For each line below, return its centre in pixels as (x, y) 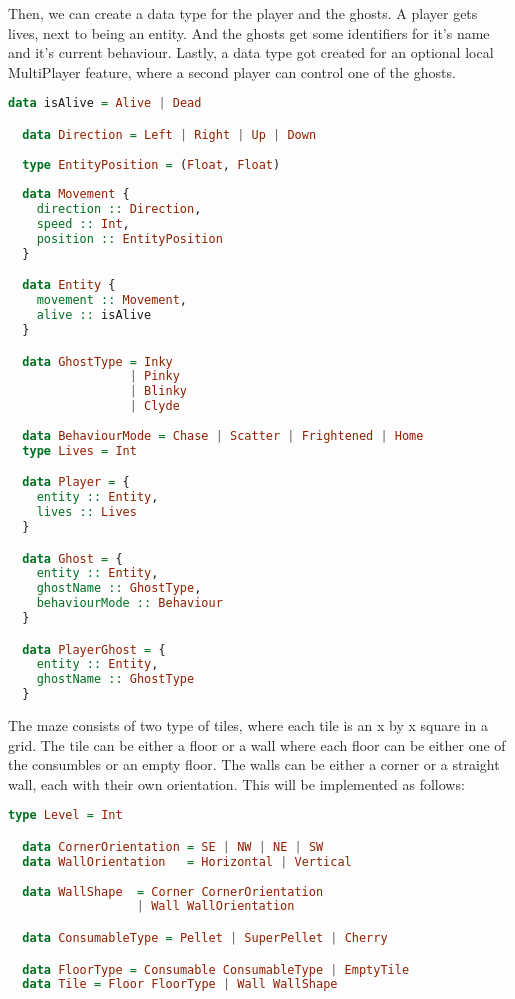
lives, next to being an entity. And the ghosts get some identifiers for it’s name (249, 32)
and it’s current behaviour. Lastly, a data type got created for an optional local (251, 52)
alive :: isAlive (94, 315)
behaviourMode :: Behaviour (129, 603)
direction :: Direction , (119, 209)
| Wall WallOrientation (215, 906)
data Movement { (76, 194)
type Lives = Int (79, 450)
